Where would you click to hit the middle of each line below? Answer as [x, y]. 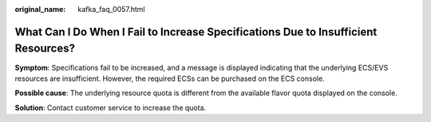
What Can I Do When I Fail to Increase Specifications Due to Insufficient [196, 32]
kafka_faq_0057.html [111, 9]
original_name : [40, 9]
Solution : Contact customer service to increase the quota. [111, 108]
